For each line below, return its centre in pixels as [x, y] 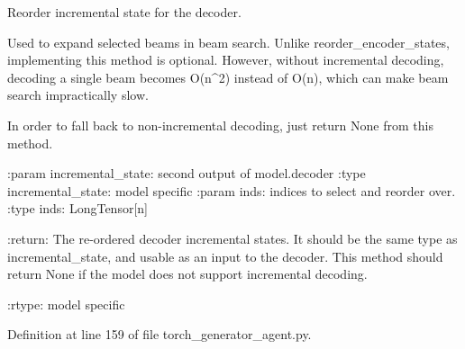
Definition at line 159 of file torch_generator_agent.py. [160, 334]
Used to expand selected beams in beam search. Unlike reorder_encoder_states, [228, 42]
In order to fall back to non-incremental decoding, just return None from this [220, 125]
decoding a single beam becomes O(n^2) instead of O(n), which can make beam [228, 77]
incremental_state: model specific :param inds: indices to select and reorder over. [232, 190]
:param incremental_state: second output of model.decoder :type [187, 173]
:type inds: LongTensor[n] [77, 208]
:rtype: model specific [66, 304]
